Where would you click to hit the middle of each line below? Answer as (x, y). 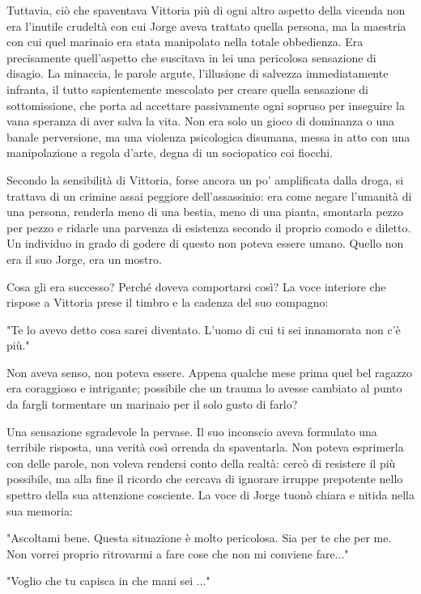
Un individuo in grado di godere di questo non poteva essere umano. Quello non (205, 243)
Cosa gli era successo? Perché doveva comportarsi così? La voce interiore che (196, 286)
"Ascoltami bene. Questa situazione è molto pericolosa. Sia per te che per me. (199, 538)
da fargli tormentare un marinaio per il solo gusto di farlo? (152, 404)
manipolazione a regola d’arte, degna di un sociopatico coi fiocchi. (170, 153)
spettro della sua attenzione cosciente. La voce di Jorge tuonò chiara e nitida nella (210, 495)
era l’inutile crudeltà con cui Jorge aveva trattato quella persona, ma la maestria (206, 25)
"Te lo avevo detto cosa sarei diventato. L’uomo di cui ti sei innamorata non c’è (204, 329)
